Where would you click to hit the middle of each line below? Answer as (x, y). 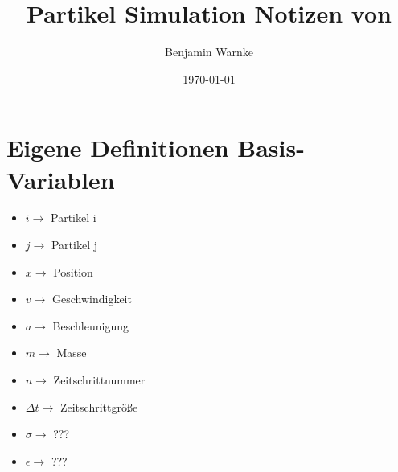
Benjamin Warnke (209, 52)
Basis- (271, 148)
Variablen (61, 179)
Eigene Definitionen (118, 148)
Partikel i (74, 218)
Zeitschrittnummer (99, 380)
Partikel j (74, 245)
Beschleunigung (90, 325)
